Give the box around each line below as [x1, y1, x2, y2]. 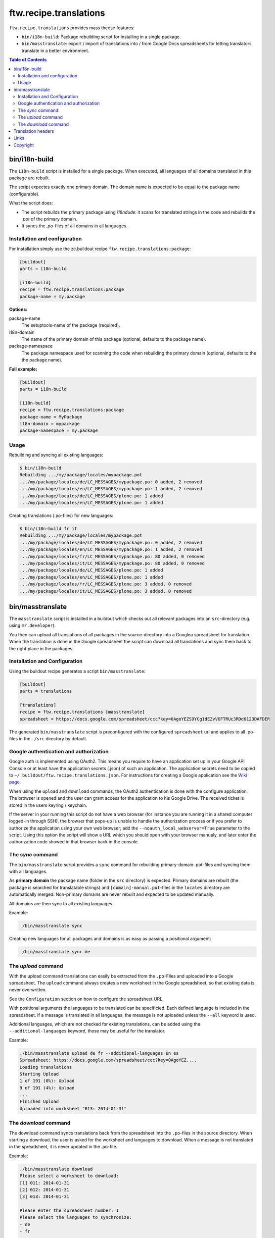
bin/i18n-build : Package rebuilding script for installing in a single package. [21, 34, 181, 40]
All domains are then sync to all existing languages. [9, 900, 114, 906]
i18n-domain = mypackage [19, 421, 80, 426]
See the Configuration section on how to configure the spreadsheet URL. [9, 996, 164, 1002]
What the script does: [9, 200, 53, 206]
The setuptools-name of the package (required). [21, 322, 121, 328]
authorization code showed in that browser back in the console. [9, 839, 139, 845]
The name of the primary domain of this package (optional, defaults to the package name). [21, 336, 206, 342]
